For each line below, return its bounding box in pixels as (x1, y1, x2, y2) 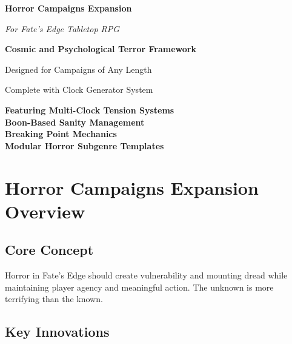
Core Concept (5, 240, 94, 259)
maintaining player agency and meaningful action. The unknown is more (5, 280, 274, 293)
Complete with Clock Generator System (5, 83, 153, 96)
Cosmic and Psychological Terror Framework (5, 42, 196, 55)
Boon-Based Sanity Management (5, 115, 145, 128)
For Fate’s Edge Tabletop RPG (5, 22, 120, 35)
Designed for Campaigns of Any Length (5, 62, 152, 75)
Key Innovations (5, 322, 110, 341)
